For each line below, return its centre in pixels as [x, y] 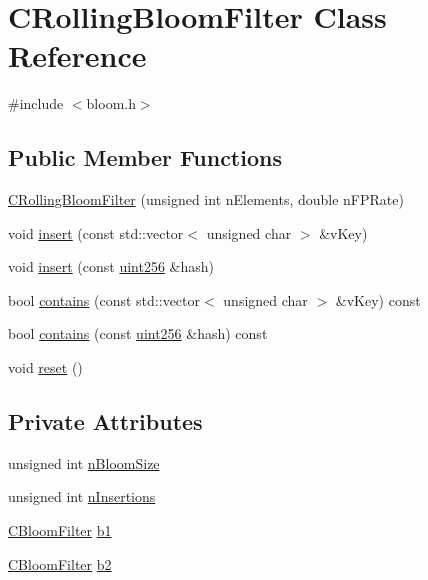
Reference [77, 55]
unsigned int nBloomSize [84, 462]
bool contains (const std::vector [104, 299]
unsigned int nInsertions [82, 496]
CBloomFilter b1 [60, 530]
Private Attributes [105, 421]
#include [36, 103]
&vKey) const [378, 299]
